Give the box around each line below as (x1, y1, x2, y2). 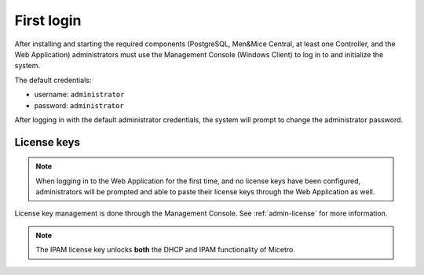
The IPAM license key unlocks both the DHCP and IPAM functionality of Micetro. (35, 245, 296, 255)
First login (14, 12, 82, 29)
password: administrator (34, 100, 125, 110)
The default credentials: (14, 75, 92, 85)
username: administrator (34, 90, 125, 100)
